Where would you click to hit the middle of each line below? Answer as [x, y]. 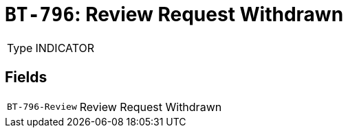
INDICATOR [65, 48]
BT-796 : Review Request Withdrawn [174, 14]
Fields [26, 77]
